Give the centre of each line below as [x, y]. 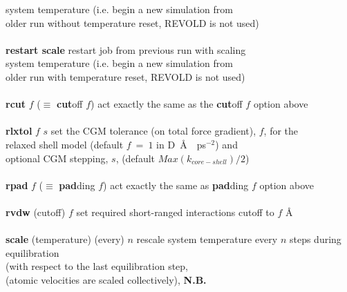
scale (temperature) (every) [65, 239]
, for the [281, 131]
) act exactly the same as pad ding [176, 185]
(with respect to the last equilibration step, [97, 266]
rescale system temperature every [207, 239]
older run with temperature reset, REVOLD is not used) [125, 76]
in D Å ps [181, 144]
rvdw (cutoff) [36, 212]
